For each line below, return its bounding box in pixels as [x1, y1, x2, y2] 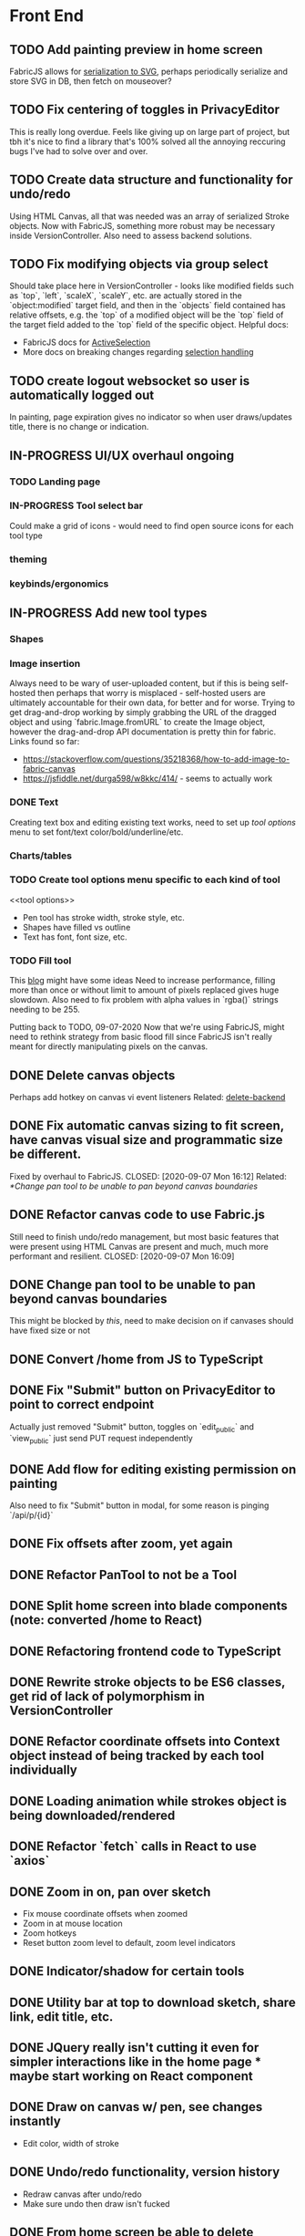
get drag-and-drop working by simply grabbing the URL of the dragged [9, 707, 277, 718]
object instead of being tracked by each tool [9, 1748, 265, 1763]
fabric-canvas [22, 764, 76, 775]
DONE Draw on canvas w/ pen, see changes [9, 2099, 263, 2115]
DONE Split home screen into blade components [9, 1598, 289, 1614]
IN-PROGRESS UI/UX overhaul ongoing [9, 448, 235, 463]
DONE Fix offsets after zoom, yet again [9, 1536, 234, 1552]
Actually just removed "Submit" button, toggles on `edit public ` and [9, 1420, 255, 1434]
